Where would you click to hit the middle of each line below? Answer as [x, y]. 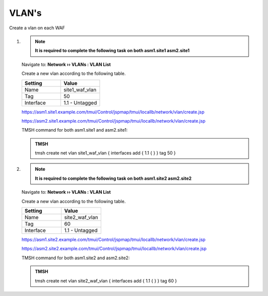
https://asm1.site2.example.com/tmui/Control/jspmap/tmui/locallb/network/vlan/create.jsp [114, 240]
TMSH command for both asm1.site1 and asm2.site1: [75, 130]
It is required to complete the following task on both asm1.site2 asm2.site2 [113, 178]
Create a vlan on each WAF [37, 28]
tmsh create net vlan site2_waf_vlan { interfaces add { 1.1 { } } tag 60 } [106, 281]
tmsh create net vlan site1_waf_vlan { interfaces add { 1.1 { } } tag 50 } [105, 153]
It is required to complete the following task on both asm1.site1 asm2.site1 [112, 51]
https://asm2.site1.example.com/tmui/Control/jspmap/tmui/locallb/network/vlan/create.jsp [114, 121]
